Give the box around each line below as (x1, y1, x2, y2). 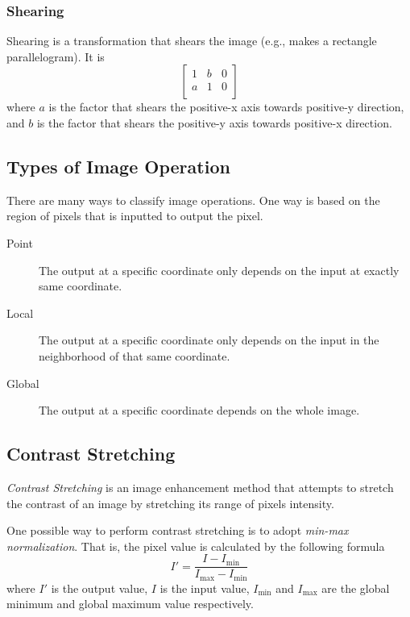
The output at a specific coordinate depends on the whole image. (39, 402, 360, 419)
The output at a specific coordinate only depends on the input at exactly (39, 261, 400, 278)
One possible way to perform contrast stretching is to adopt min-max (6, 522, 349, 539)
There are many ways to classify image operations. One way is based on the (6, 191, 380, 208)
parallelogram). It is (6, 48, 105, 65)
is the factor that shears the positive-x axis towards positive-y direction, (48, 98, 404, 115)
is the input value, (159, 579, 250, 596)
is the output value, (51, 579, 148, 596)
